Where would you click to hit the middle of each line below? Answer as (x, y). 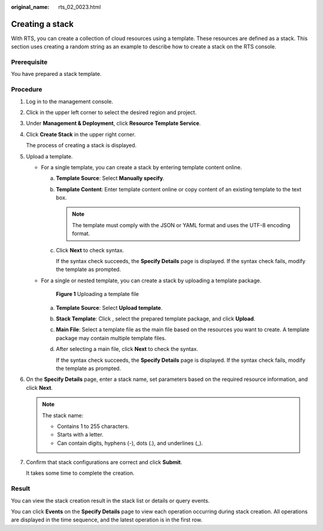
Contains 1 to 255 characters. (93, 426)
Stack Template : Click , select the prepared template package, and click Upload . (156, 319)
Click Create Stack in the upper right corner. (81, 134)
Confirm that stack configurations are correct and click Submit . (104, 462)
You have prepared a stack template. (56, 74)
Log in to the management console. (70, 101)
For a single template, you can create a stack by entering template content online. (141, 167)
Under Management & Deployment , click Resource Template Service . (113, 123)
